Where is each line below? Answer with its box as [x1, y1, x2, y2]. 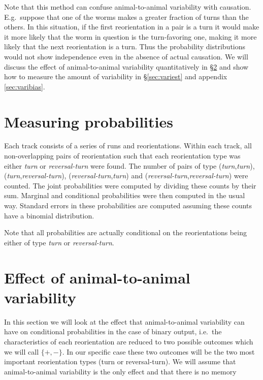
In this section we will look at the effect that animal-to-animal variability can [4, 316, 245, 327]
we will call [4, 346, 39, 357]
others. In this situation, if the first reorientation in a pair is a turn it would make [4, 21, 259, 32]
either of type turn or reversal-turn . [4, 237, 114, 247]
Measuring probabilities [4, 111, 173, 132]
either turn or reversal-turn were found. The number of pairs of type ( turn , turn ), [4, 160, 255, 171]
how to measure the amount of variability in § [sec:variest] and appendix [4, 71, 227, 82]
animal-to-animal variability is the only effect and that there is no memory [4, 366, 237, 376]
